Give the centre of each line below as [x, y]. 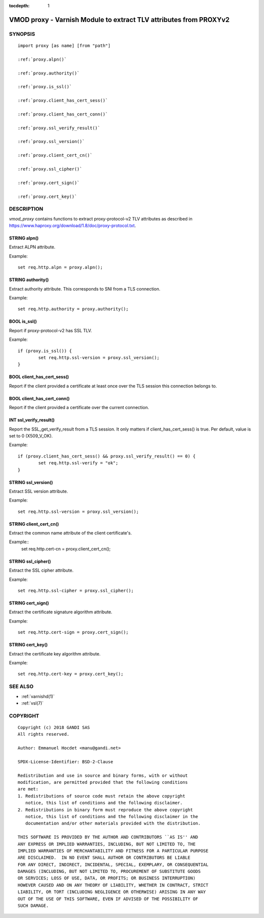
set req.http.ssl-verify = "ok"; [78, 463]
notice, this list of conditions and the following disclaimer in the [112, 816]
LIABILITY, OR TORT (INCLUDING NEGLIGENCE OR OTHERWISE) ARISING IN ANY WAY [112, 892]
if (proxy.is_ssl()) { [45, 351]
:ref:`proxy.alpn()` [42, 59]
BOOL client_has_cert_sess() [39, 377]
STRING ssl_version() [31, 482]
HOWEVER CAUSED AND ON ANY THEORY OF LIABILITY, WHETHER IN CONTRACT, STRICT [113, 885]
